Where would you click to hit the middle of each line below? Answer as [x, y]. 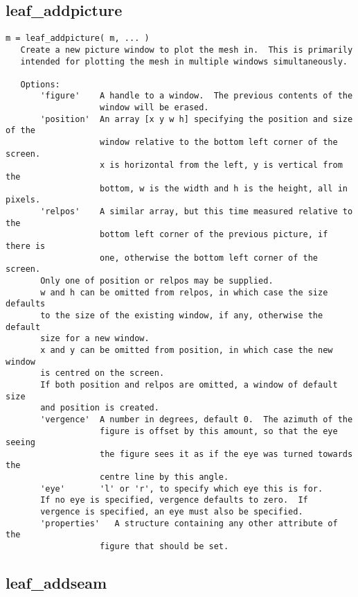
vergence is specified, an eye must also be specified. [172, 512]
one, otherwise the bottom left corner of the [209, 258]
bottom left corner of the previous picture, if [214, 235]
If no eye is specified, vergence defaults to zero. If [174, 500]
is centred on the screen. [102, 373]
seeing [20, 443]
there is [26, 246]
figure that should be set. [164, 547]
